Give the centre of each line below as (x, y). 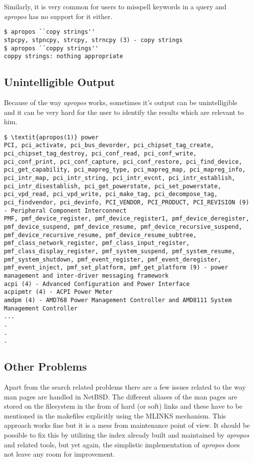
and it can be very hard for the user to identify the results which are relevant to (124, 112)
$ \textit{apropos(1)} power (51, 137)
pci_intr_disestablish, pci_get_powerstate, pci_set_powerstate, (113, 186)
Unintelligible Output (60, 82)
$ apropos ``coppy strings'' (51, 48)
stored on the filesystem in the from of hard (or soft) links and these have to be (123, 406)
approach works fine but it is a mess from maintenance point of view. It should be (127, 425)
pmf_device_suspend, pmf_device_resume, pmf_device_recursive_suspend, (123, 227)
